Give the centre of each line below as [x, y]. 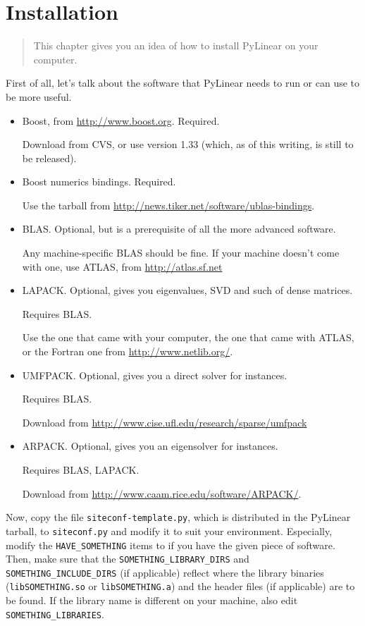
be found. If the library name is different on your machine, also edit [152, 600]
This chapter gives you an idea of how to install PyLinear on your [176, 45]
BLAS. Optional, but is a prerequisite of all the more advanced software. [179, 229]
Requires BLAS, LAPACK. [81, 469]
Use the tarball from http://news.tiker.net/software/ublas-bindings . [168, 205]
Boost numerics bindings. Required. [99, 182]
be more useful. [39, 96]
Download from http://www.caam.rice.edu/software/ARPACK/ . [162, 493]
